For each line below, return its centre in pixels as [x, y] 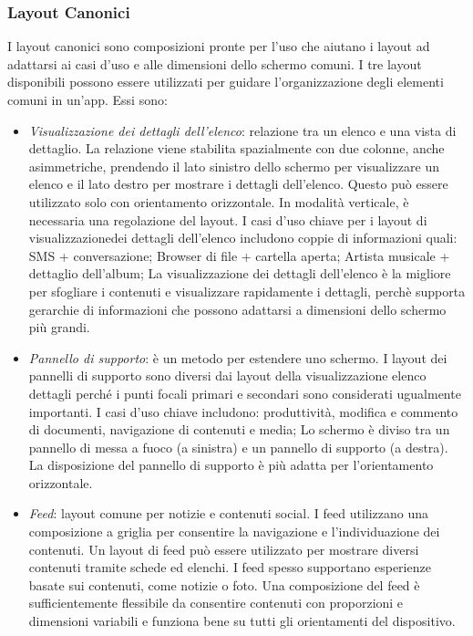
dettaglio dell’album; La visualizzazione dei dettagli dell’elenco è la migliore [240, 273]
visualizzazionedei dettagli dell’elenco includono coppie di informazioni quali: [243, 238]
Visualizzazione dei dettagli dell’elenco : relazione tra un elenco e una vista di [242, 130]
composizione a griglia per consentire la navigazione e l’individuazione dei [234, 532]
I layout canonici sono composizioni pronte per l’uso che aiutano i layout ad [219, 46]
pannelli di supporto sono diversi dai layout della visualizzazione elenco [227, 375]
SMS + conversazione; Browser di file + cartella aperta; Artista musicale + [239, 255]
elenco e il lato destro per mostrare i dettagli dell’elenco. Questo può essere [238, 184]
